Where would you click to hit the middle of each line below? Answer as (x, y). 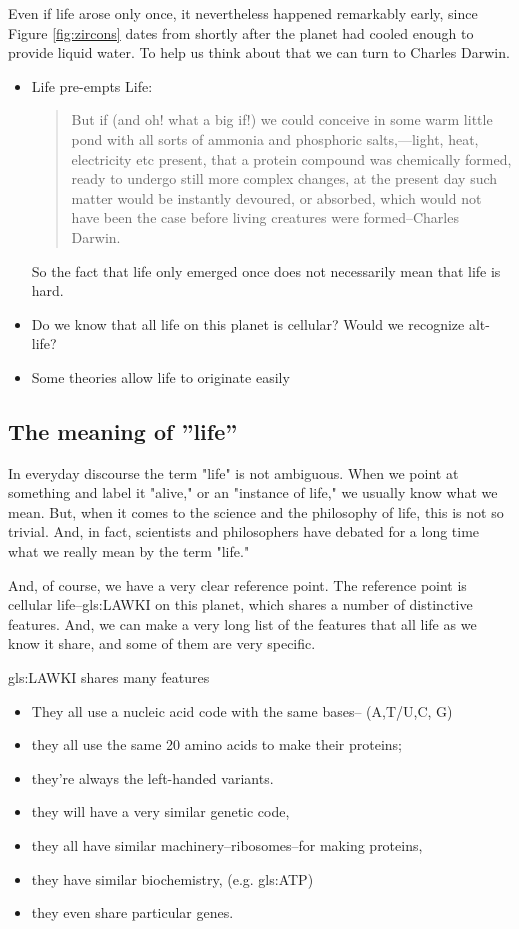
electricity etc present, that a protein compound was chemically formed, (291, 158)
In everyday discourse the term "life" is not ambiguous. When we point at (233, 472)
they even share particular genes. (132, 912)
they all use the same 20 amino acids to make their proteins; (216, 744)
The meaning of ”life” (123, 430)
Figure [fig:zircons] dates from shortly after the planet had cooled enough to (241, 32)
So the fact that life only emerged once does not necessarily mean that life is (266, 270)
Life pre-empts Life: (92, 85)
